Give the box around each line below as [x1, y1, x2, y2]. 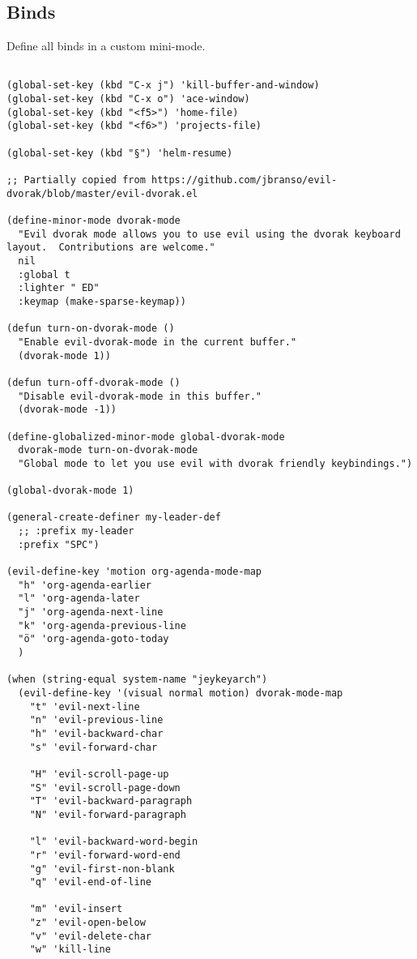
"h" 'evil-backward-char [29, 727, 164, 739]
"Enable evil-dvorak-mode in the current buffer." [18, 336, 296, 348]
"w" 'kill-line [29, 944, 111, 956]
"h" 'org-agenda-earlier [18, 579, 151, 591]
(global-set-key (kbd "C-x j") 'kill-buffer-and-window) [6, 79, 320, 92]
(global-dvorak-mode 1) [6, 485, 134, 497]
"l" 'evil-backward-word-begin [29, 836, 198, 848]
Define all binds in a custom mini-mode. [6, 37, 206, 54]
